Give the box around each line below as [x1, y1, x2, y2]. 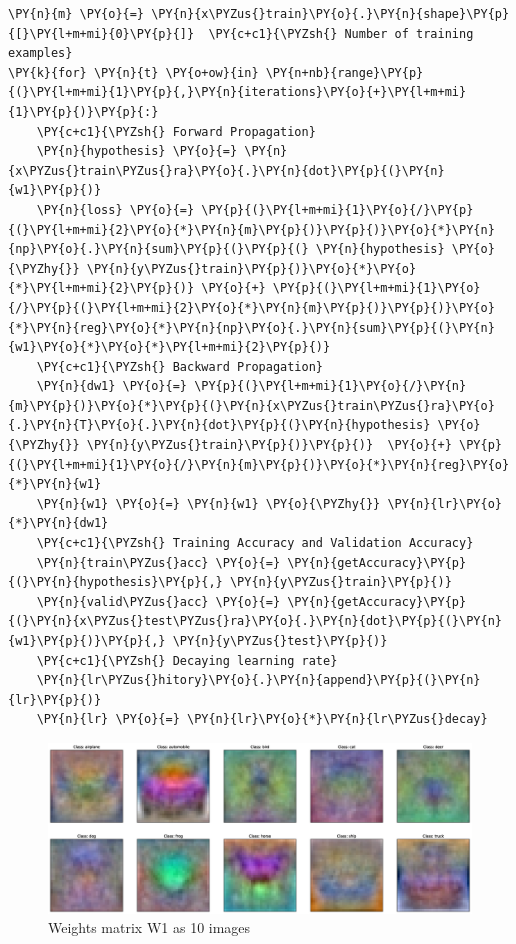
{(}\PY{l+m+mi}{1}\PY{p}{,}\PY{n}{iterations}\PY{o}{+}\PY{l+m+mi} [8, 85, 467, 100]
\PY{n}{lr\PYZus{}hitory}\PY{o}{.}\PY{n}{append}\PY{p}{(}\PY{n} [36, 673, 481, 688]
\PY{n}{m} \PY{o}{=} [8, 7, 145, 21]
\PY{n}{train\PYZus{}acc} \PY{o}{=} [36, 555, 281, 570]
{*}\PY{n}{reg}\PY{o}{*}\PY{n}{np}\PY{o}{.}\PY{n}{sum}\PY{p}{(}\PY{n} [8, 320, 495, 335]
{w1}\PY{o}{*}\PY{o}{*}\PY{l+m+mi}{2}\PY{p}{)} [8, 340, 331, 355]
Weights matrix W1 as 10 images [48, 917, 251, 938]
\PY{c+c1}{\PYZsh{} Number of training [208, 26, 474, 41]
